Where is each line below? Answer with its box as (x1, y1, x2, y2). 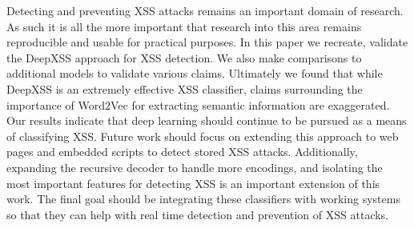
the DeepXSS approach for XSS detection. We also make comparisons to (6, 49, 362, 66)
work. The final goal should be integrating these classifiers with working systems (6, 190, 400, 207)
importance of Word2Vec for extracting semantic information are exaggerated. (6, 96, 390, 113)
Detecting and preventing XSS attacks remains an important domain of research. (6, 2, 404, 18)
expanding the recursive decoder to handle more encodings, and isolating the (6, 158, 383, 175)
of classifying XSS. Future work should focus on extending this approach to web (6, 127, 399, 144)
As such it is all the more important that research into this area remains (6, 18, 362, 34)
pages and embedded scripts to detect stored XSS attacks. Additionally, (6, 143, 358, 160)
